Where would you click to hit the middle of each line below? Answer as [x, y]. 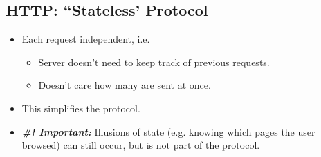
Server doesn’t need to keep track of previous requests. [154, 62]
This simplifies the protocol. [81, 108]
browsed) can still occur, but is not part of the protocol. [141, 145]
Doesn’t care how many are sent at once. [125, 85]
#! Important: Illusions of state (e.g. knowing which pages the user [168, 131]
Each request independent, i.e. [86, 39]
